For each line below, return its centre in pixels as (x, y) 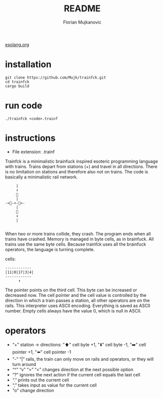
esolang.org (17, 44)
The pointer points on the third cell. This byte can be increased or (71, 290)
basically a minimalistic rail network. (42, 177)
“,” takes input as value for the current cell (54, 385)
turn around (24, 364)
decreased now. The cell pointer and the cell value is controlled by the (76, 295)
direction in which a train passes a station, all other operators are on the (78, 300)
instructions (30, 138)
